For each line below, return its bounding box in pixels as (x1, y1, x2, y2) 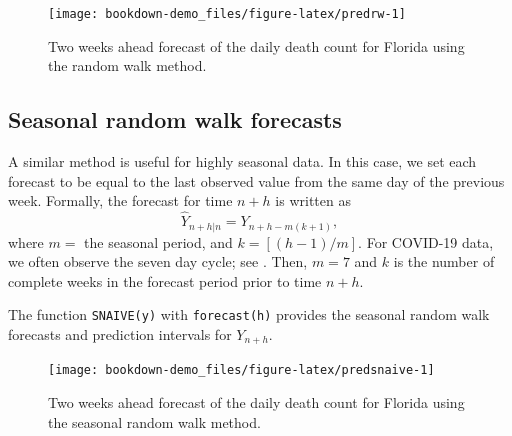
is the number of (393, 251, 495, 272)
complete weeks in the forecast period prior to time (8, 270, 322, 291)
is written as (275, 190, 351, 211)
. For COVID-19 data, (358, 231, 494, 252)
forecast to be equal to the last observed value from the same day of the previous (8, 170, 505, 191)
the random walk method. (48, 55, 207, 76)
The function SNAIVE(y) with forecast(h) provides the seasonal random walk (8, 304, 490, 325)
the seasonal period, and (84, 231, 233, 252)
